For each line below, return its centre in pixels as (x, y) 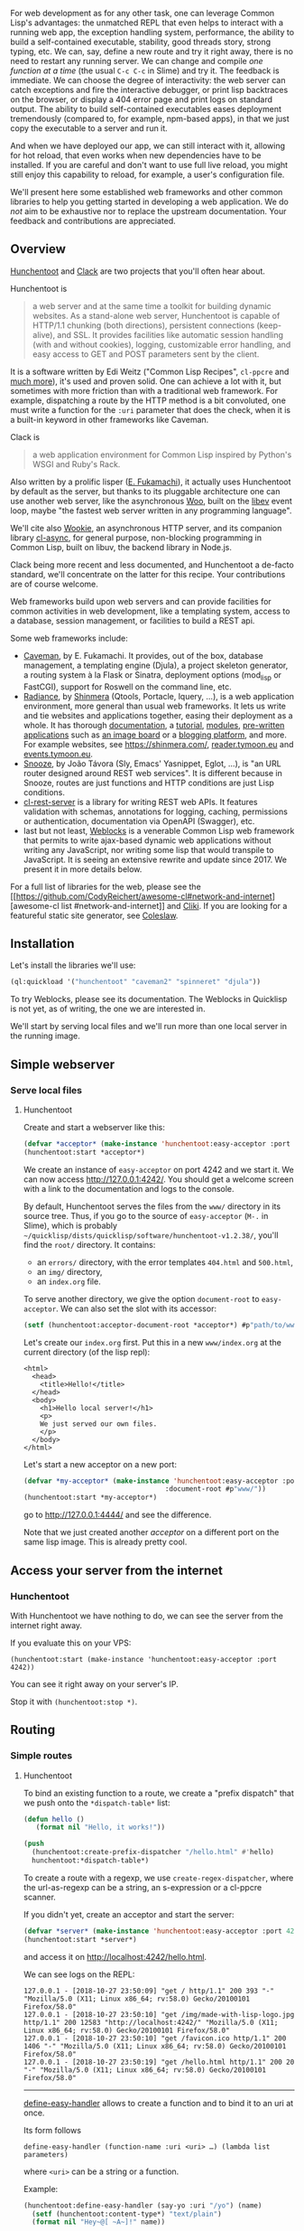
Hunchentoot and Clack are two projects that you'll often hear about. (138, 271)
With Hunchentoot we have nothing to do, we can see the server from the (147, 1616)
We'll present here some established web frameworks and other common (147, 192)
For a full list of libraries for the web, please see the (106, 886)
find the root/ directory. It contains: (89, 1244)
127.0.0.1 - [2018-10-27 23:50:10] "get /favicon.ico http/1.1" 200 (155, 2038)
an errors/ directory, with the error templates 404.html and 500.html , (165, 1262)
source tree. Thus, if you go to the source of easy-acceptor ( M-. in (146, 1215)
